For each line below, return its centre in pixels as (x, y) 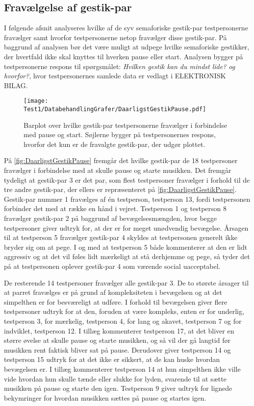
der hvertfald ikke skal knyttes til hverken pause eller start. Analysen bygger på (124, 56)
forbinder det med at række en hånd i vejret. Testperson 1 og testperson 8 (115, 208)
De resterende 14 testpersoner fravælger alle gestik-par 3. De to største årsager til (127, 282)
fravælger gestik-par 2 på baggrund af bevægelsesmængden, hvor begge (111, 218)
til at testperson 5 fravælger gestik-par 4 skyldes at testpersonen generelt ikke (121, 237)
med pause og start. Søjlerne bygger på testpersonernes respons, (120, 134)
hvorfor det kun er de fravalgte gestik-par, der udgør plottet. (114, 144)
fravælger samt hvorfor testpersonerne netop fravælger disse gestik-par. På (115, 37)
